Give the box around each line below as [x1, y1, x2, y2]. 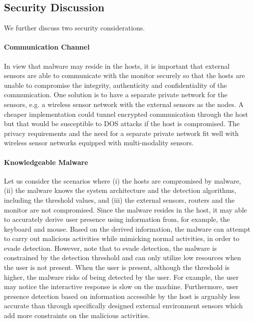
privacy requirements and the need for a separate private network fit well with [4, 128, 239, 138]
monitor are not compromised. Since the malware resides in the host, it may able [4, 204, 247, 215]
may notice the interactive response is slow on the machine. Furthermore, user [4, 281, 239, 292]
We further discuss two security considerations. [4, 23, 145, 33]
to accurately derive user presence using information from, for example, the [4, 214, 230, 224]
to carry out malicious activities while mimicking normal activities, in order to [4, 233, 239, 243]
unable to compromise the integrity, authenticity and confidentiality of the [4, 80, 227, 90]
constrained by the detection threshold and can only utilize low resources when [4, 252, 241, 263]
